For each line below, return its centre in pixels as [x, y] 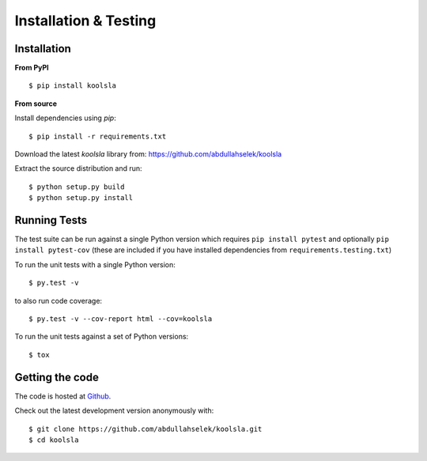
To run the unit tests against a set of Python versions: [102, 337]
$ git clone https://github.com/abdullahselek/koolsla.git [145, 429]
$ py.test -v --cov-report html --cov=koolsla [121, 319]
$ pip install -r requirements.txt [98, 136]
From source [36, 104]
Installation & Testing [85, 21]
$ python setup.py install [81, 198]
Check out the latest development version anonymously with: [114, 410]
